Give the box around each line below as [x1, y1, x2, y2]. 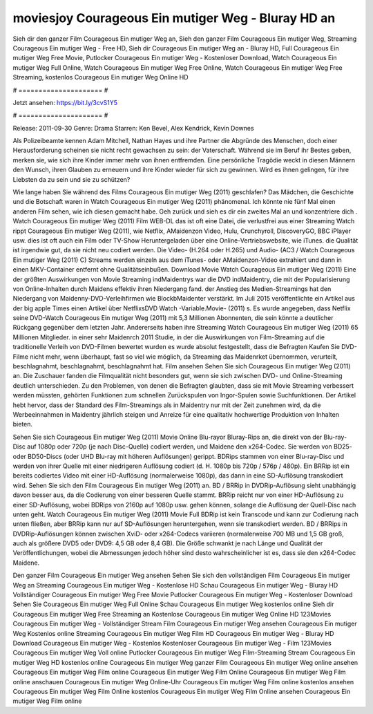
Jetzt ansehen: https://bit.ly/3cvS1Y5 [12, 98, 117, 106]
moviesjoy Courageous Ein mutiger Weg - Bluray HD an [12, 10, 336, 26]
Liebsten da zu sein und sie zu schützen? [12, 175, 131, 183]
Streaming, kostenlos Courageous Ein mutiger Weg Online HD [12, 73, 189, 82]
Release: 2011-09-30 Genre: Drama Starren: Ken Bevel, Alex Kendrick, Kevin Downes [12, 124, 255, 132]
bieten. [12, 420, 33, 429]
